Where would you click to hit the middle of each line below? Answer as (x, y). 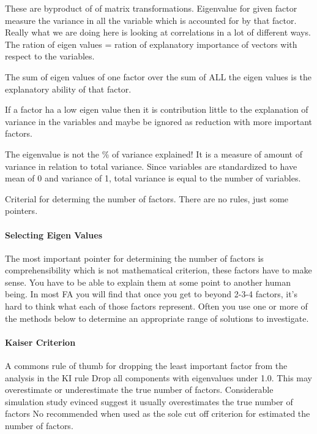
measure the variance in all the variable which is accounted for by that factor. (151, 20)
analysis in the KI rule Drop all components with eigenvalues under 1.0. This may (158, 377)
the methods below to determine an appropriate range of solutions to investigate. (157, 318)
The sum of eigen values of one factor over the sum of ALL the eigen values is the (158, 76)
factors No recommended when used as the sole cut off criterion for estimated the (158, 413)
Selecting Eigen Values (54, 234)
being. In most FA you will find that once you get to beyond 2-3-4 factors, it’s (151, 294)
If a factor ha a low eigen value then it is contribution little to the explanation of (157, 109)
